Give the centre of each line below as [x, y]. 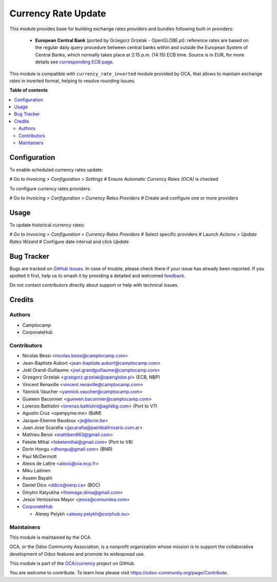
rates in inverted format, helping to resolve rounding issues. [73, 81]
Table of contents [29, 90]
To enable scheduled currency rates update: [56, 170]
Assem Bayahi [37, 478]
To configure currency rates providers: [50, 189]
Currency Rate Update [58, 13]
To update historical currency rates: [47, 225]
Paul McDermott [39, 456]
